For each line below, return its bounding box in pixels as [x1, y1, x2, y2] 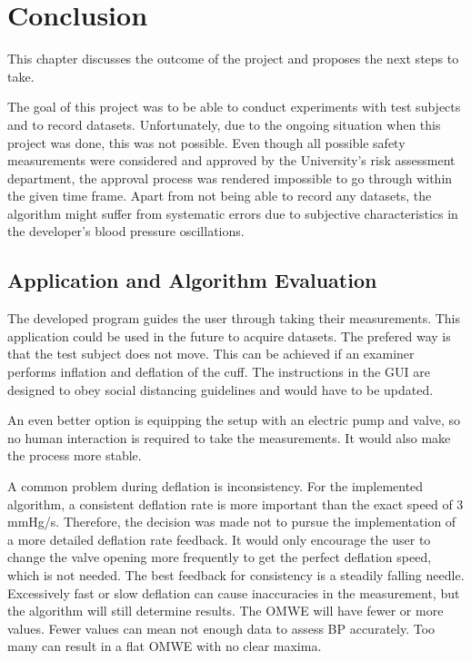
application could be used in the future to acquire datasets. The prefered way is [7, 326, 451, 345]
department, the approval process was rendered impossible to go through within [7, 168, 453, 187]
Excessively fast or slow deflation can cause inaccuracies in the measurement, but [7, 583, 460, 602]
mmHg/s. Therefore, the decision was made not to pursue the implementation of [7, 512, 456, 531]
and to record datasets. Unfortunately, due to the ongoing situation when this [7, 114, 441, 133]
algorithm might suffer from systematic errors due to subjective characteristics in [7, 203, 458, 222]
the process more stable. [7, 446, 142, 465]
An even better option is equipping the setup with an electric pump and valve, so [7, 410, 461, 429]
